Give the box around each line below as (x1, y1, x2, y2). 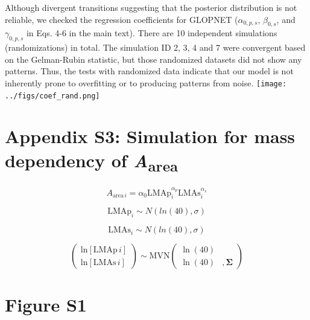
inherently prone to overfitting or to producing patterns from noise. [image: (5, 76, 287, 89)
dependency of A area (5, 147, 178, 176)
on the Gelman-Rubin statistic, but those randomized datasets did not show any (5, 53, 302, 65)
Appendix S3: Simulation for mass (5, 124, 296, 149)
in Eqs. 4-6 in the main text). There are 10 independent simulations (26, 27, 277, 39)
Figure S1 (5, 292, 87, 317)
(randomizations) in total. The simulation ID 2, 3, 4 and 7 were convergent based (5, 41, 306, 54)
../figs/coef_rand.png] (5, 91, 100, 100)
